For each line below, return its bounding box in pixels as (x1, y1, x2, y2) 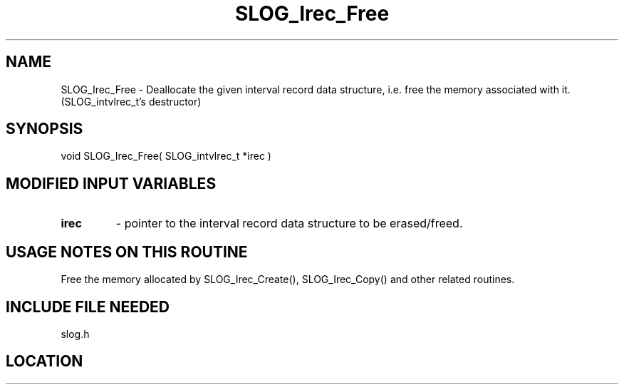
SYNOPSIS (6, 120, 83, 138)
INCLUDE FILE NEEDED (6, 297, 170, 316)
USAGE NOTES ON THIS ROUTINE (6, 242, 248, 261)
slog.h (61, 327, 90, 340)
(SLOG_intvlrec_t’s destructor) (61, 95, 202, 108)
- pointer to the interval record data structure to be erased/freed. (115, 216, 463, 231)
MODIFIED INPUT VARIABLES (6, 174, 217, 193)
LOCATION (6, 352, 83, 371)
